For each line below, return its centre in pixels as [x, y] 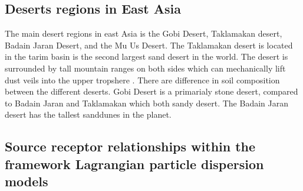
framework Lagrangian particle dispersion [134, 164]
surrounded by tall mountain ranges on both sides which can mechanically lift [145, 68]
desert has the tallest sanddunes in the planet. [88, 114]
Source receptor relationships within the [130, 146]
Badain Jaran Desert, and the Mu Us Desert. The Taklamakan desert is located [149, 45]
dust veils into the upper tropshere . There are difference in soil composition [142, 80]
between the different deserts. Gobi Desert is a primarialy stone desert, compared [151, 91]
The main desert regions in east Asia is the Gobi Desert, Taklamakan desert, [144, 33]
